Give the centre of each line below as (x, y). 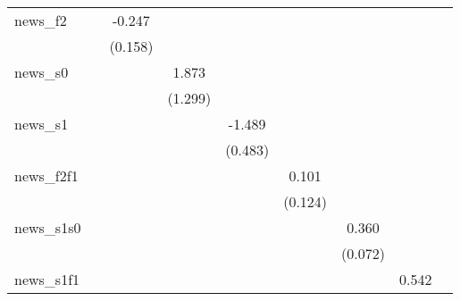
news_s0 (42, 72)
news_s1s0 (48, 227)
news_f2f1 (46, 176)
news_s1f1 (47, 279)
